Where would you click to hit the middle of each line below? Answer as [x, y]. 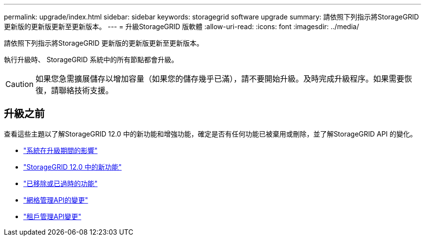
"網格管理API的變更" [56, 200]
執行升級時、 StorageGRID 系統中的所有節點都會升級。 [91, 60]
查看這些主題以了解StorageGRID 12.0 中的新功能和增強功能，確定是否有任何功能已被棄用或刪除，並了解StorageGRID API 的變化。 [210, 134]
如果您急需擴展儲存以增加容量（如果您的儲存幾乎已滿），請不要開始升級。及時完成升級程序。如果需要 [220, 79]
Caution [20, 84]
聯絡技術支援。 [86, 90]
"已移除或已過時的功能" [61, 183]
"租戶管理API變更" [52, 216]
